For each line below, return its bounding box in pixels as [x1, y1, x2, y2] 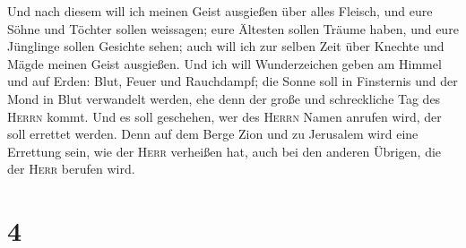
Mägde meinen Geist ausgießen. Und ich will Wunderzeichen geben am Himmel [7, 54, 442, 73]
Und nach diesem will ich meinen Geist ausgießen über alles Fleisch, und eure [7, 2, 433, 20]
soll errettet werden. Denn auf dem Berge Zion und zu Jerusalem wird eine [7, 124, 419, 143]
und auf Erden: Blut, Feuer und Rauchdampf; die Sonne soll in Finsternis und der [7, 72, 458, 90]
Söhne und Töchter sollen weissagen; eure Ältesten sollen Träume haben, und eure [7, 19, 459, 38]
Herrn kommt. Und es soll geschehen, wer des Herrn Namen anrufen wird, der [7, 107, 442, 125]
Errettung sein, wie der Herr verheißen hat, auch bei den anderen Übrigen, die [7, 141, 442, 160]
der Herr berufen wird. [7, 159, 135, 178]
